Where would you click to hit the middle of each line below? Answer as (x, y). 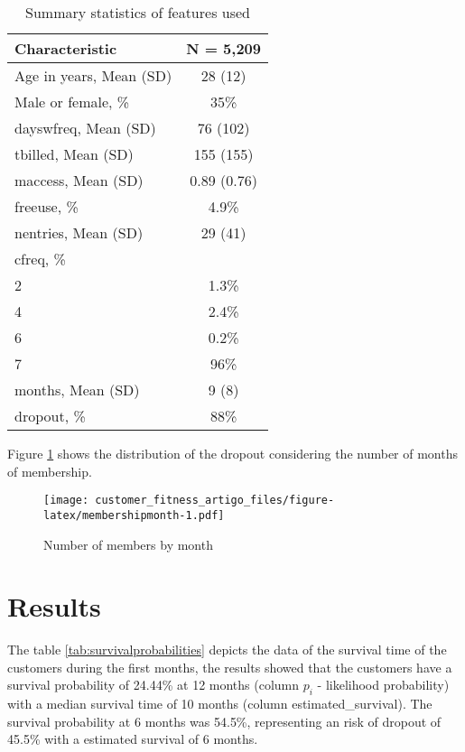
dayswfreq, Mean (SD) (85, 128)
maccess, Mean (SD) (79, 180)
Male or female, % (72, 102)
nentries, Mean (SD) (79, 232)
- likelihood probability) (383, 685)
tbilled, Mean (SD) (74, 154)
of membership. (50, 471)
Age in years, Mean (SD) (93, 75)
